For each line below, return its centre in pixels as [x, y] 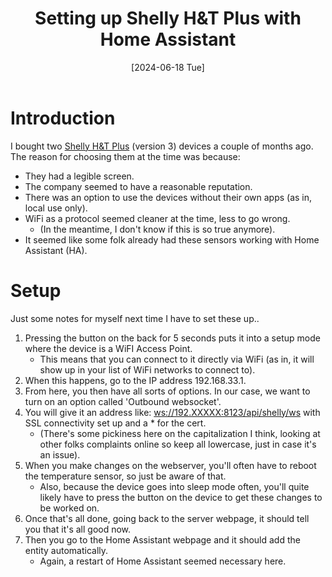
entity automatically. [66, 550]
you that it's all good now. [78, 529]
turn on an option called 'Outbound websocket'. [123, 401]
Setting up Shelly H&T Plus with [168, 18]
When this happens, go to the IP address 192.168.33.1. [135, 380]
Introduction [63, 118]
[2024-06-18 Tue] [168, 67]
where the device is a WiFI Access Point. [108, 348]
